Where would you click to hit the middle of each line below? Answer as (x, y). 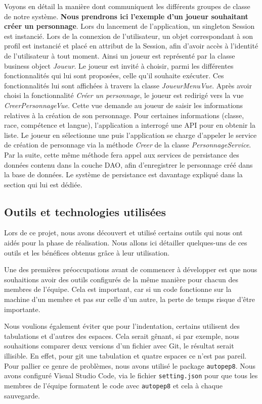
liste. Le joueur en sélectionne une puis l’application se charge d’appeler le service (130, 135)
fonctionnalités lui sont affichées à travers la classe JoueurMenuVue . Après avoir (128, 85)
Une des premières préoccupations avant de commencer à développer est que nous (131, 269)
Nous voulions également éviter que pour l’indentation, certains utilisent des (122, 326)
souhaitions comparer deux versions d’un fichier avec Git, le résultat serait (119, 346)
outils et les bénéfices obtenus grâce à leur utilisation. (87, 252)
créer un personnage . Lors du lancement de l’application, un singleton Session (129, 26)
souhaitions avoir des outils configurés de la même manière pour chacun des (121, 279)
